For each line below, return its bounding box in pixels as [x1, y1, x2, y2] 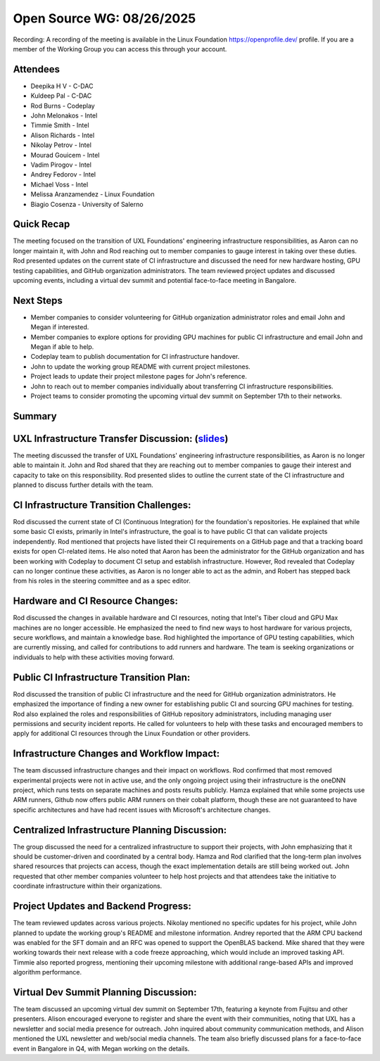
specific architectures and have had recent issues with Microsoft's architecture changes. [13, 806, 271, 814]
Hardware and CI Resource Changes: [13, 595, 179, 607]
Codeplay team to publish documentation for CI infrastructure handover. [30, 352, 240, 361]
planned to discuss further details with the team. [13, 481, 154, 489]
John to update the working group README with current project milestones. [30, 362, 251, 371]
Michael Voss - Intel [30, 180, 89, 189]
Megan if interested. [30, 323, 89, 331]
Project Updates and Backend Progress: [13, 901, 191, 913]
